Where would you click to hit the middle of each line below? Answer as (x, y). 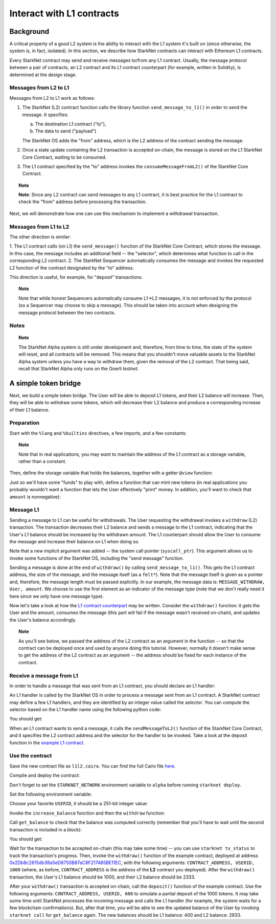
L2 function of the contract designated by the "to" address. (72, 268)
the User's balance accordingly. (43, 620)
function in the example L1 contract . (47, 742)
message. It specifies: (45, 115)
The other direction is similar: (40, 237)
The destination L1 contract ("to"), (71, 124)
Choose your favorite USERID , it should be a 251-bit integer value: (79, 804)
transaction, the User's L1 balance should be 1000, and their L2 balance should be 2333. (102, 877)
